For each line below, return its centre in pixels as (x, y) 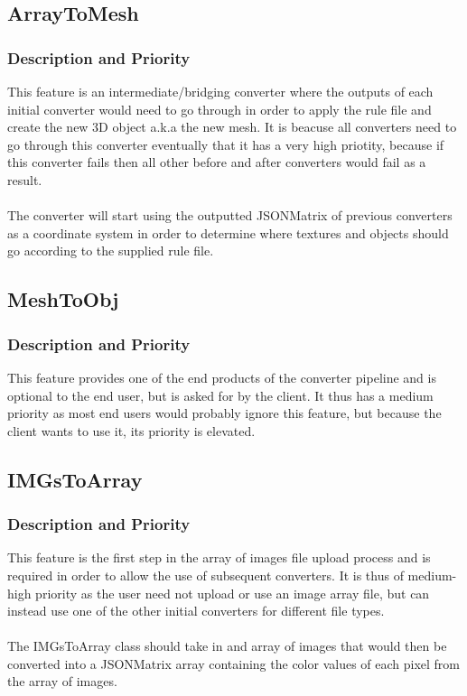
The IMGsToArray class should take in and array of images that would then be (227, 646)
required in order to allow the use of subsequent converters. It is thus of (205, 575)
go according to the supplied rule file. (111, 251)
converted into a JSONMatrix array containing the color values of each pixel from (234, 663)
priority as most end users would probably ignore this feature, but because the (224, 413)
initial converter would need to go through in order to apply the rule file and (219, 109)
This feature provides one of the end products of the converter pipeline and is (222, 377)
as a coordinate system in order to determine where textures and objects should (228, 232)
